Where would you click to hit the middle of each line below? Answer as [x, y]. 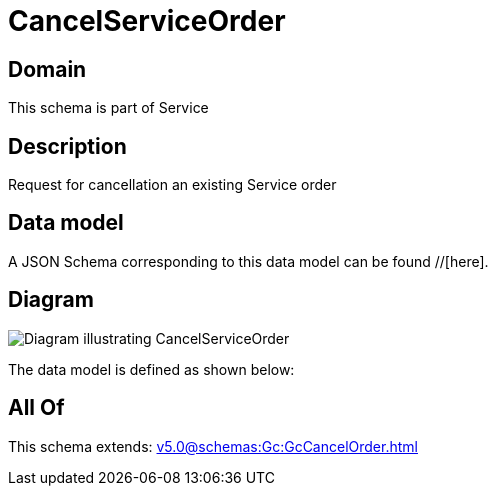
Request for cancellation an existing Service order [172, 185]
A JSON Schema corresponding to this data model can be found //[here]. [248, 261]
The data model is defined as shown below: [151, 369]
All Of [36, 408]
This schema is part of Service [108, 108]
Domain [47, 69]
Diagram [51, 300]
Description [67, 146]
